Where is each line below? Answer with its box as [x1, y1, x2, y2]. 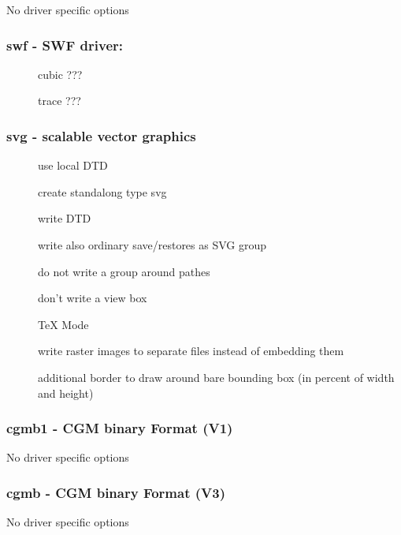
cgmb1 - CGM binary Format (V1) [6, 418, 233, 438]
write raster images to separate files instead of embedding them [38, 342, 344, 359]
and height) [38, 384, 94, 401]
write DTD [38, 210, 91, 226]
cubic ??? [38, 65, 83, 82]
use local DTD [38, 157, 108, 174]
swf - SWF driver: [6, 35, 124, 54]
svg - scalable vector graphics [6, 125, 196, 145]
